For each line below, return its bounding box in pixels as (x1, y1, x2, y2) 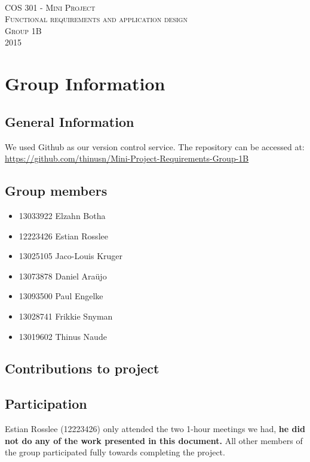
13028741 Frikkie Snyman (19, 309, 113, 322)
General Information (5, 112, 134, 130)
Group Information (5, 71, 165, 96)
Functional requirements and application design (5, 13, 188, 25)
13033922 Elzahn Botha (19, 209, 106, 221)
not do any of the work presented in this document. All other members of (5, 434, 303, 446)
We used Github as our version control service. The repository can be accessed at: (5, 140, 305, 153)
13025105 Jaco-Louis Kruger (19, 250, 123, 262)
